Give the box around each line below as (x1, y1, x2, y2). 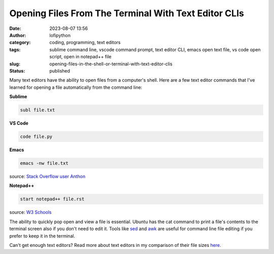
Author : (9, 32, 26, 38)
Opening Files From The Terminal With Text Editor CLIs (9, 8, 245, 19)
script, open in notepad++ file (49, 54, 112, 60)
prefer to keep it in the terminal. (9, 233, 76, 239)
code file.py (20, 134, 53, 139)
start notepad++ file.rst (20, 196, 85, 202)
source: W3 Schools (9, 209, 52, 215)
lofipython (49, 32, 71, 38)
